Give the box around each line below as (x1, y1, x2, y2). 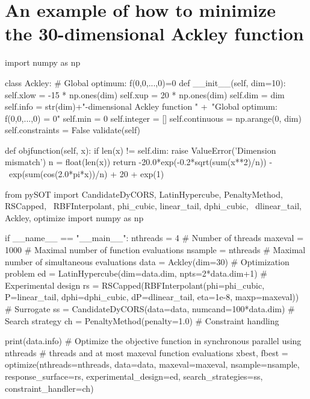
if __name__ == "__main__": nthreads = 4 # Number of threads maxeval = (5, 231, 304, 244)
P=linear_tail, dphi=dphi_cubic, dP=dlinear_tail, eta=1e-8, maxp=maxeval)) (5, 291, 299, 303)
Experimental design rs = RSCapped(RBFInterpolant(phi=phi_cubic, (5, 278, 265, 291)
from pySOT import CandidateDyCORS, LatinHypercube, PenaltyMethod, (5, 187, 283, 200)
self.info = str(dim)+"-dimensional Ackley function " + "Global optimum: (5, 100, 277, 113)
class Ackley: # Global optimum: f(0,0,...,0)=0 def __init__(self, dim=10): (5, 76, 286, 89)
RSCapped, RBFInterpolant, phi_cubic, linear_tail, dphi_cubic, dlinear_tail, (5, 199, 302, 212)
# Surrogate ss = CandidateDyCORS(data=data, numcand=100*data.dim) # (5, 303, 295, 315)
